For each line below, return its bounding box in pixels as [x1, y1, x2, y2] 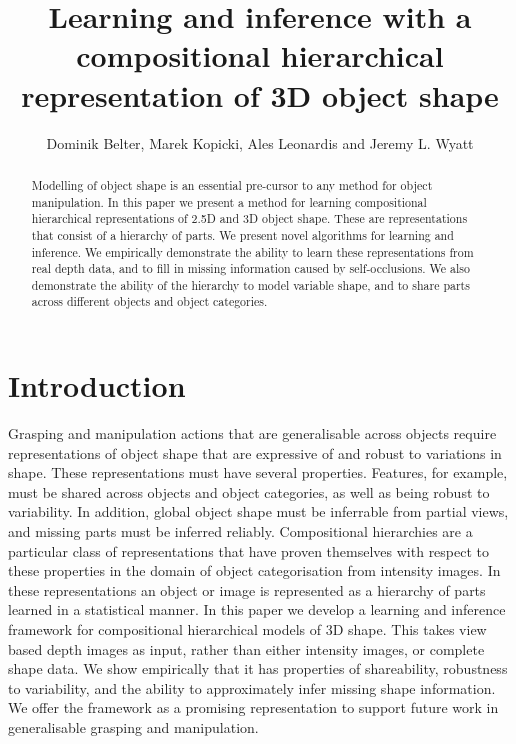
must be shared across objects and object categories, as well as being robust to [8, 481, 490, 502]
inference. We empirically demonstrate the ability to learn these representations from [31, 243, 474, 260]
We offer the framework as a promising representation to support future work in [8, 697, 499, 718]
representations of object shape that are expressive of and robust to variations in [8, 442, 502, 463]
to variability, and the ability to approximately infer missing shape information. [8, 677, 496, 698]
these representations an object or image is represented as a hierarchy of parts [8, 579, 486, 600]
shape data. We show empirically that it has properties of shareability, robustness [8, 658, 508, 679]
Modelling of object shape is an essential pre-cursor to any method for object [31, 176, 433, 193]
